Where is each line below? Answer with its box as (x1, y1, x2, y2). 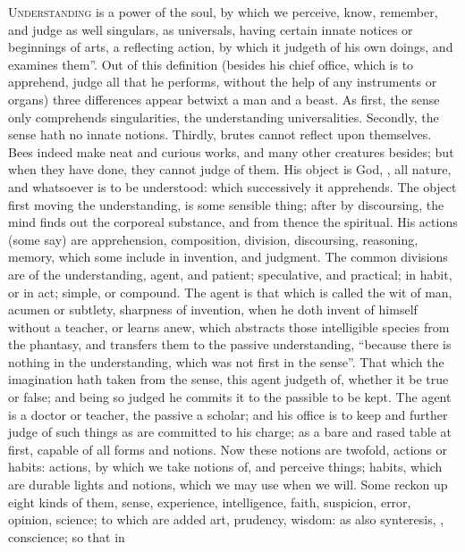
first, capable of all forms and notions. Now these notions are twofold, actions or (8, 439, 448, 458)
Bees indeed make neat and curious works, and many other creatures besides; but (8, 142, 454, 161)
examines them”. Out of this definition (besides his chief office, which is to (8, 54, 414, 73)
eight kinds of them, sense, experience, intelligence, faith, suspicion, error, (8, 492, 411, 511)
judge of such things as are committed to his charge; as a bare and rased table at (8, 422, 452, 441)
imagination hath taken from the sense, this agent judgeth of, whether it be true (8, 370, 449, 389)
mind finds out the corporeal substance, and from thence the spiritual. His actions (8, 213, 458, 231)
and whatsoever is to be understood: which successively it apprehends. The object (8, 177, 457, 196)
